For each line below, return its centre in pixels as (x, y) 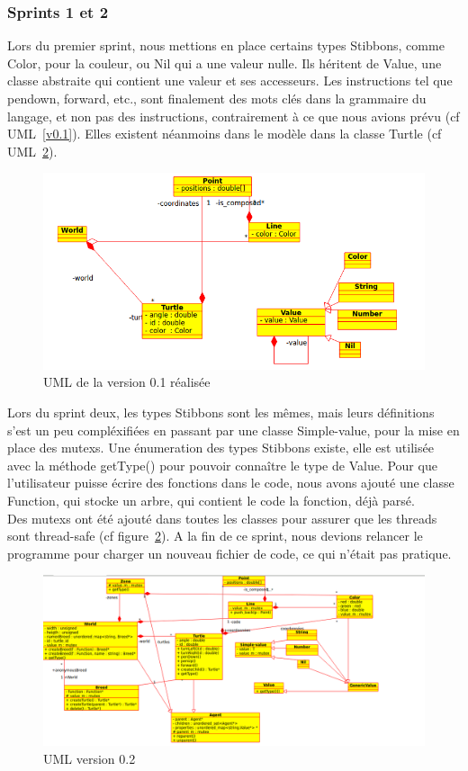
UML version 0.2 (90, 758)
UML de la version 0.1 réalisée (127, 382)
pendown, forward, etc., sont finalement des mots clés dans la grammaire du (217, 98)
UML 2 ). (32, 151)
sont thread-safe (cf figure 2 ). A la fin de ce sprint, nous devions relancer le (215, 536)
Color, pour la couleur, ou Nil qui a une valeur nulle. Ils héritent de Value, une (225, 63)
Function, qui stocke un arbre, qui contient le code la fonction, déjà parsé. (211, 500)
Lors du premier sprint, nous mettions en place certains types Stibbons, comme (226, 45)
